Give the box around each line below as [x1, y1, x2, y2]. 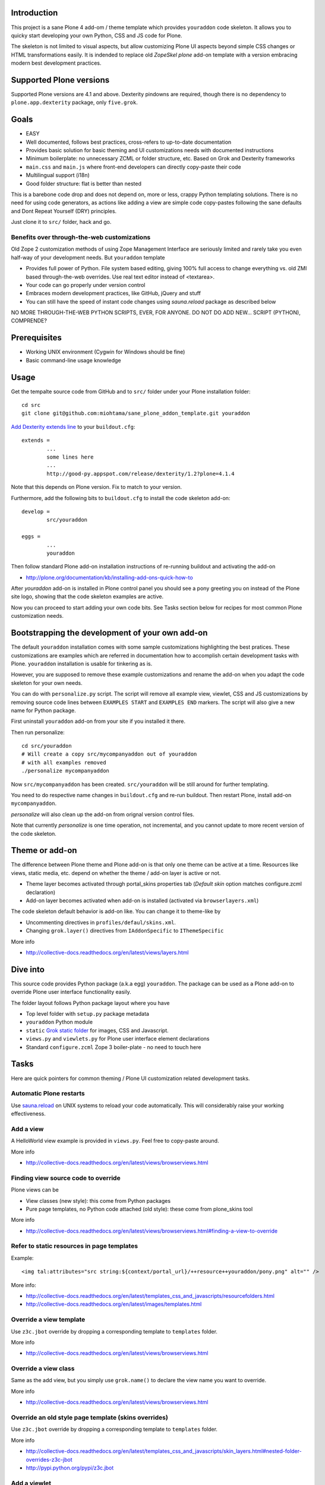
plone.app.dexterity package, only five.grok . [11, 99, 138, 106]
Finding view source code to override [11, 1174, 121, 1182]
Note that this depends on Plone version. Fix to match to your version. [11, 484, 182, 491]
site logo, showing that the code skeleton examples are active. [11, 593, 163, 600]
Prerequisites [11, 333, 62, 343]
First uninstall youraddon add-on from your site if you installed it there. [11, 718, 186, 725]
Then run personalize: [11, 728, 65, 736]
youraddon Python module [26, 1019, 93, 1026]
